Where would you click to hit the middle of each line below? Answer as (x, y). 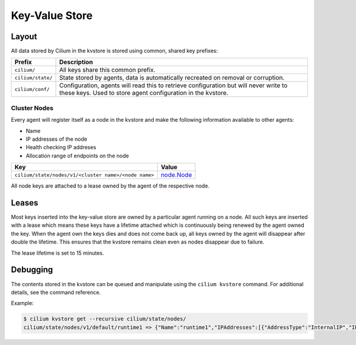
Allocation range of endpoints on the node (77, 156)
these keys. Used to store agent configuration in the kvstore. (144, 93)
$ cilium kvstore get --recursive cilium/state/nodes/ (105, 319)
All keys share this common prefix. (107, 70)
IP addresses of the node (56, 139)
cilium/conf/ (32, 89)
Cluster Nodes (32, 108)
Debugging (32, 270)
